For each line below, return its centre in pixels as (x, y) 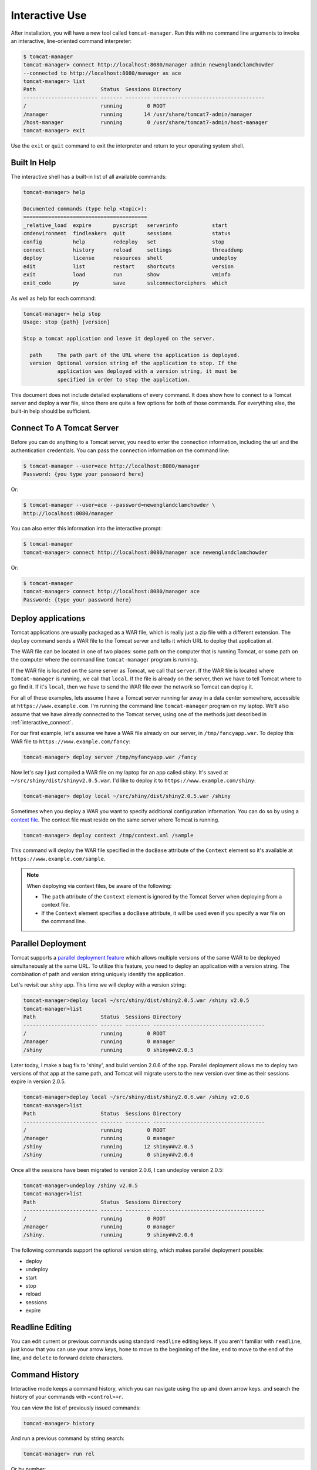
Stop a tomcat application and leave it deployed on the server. (119, 338)
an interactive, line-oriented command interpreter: (71, 41)
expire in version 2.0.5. (38, 1081)
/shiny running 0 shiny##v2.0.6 (108, 1155)
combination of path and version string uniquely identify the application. (98, 974)
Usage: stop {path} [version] (67, 322)
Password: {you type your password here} (84, 474)
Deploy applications (48, 618)
